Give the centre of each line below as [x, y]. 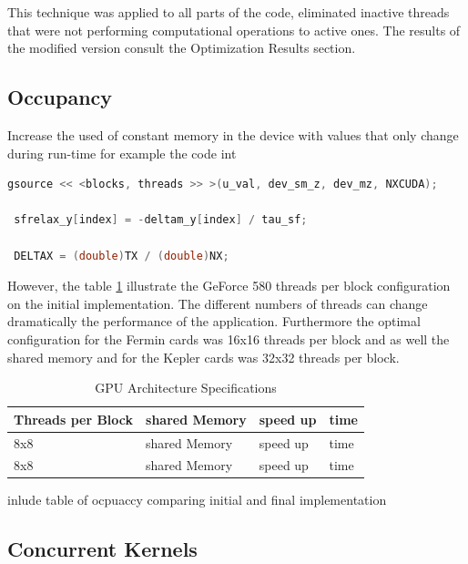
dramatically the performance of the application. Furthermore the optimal [214, 321]
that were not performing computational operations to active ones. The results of [234, 30]
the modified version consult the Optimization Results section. [182, 48]
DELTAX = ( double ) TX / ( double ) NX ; [122, 256]
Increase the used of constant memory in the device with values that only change [233, 134]
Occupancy [60, 97]
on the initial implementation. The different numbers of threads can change [218, 303]
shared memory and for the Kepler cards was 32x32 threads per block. [203, 357]
